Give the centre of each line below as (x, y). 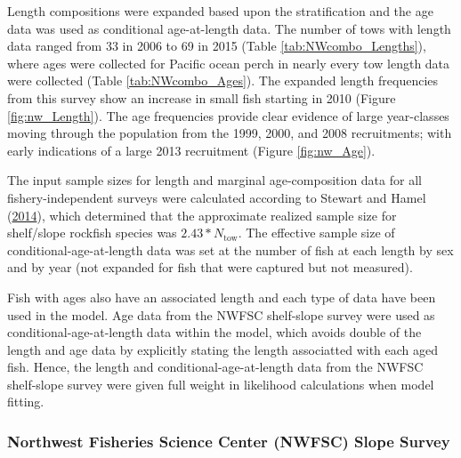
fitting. (26, 402)
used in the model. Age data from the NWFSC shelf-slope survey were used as (221, 314)
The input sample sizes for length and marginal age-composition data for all (214, 180)
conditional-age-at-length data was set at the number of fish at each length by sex (230, 249)
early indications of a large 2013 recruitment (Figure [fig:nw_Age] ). (191, 150)
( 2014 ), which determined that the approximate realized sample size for (202, 215)
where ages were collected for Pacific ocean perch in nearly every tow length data (229, 63)
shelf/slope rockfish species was (92, 233)
